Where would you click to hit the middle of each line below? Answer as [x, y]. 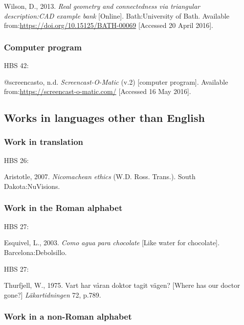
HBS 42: [16, 65]
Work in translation [44, 142]
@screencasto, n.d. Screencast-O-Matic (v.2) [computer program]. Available [116, 81]
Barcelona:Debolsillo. [35, 252]
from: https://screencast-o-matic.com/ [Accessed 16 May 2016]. [98, 91]
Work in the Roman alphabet [63, 208]
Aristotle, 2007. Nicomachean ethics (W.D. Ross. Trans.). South [100, 176]
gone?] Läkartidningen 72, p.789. [53, 294]
